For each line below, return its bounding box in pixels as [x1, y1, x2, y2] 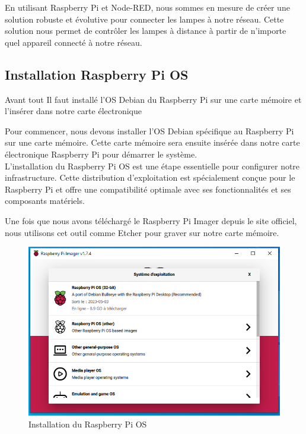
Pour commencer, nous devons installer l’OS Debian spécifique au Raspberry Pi [5, 124, 294, 137]
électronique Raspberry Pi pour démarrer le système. [5, 147, 197, 160]
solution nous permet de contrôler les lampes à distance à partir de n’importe [5, 24, 286, 37]
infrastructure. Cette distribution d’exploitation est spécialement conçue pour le [5, 171, 295, 184]
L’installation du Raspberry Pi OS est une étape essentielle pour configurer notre [5, 159, 300, 172]
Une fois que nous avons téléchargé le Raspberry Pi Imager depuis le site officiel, [5, 214, 297, 227]
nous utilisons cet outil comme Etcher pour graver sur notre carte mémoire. [5, 226, 279, 238]
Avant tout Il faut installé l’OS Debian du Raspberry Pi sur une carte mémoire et [5, 93, 302, 105]
